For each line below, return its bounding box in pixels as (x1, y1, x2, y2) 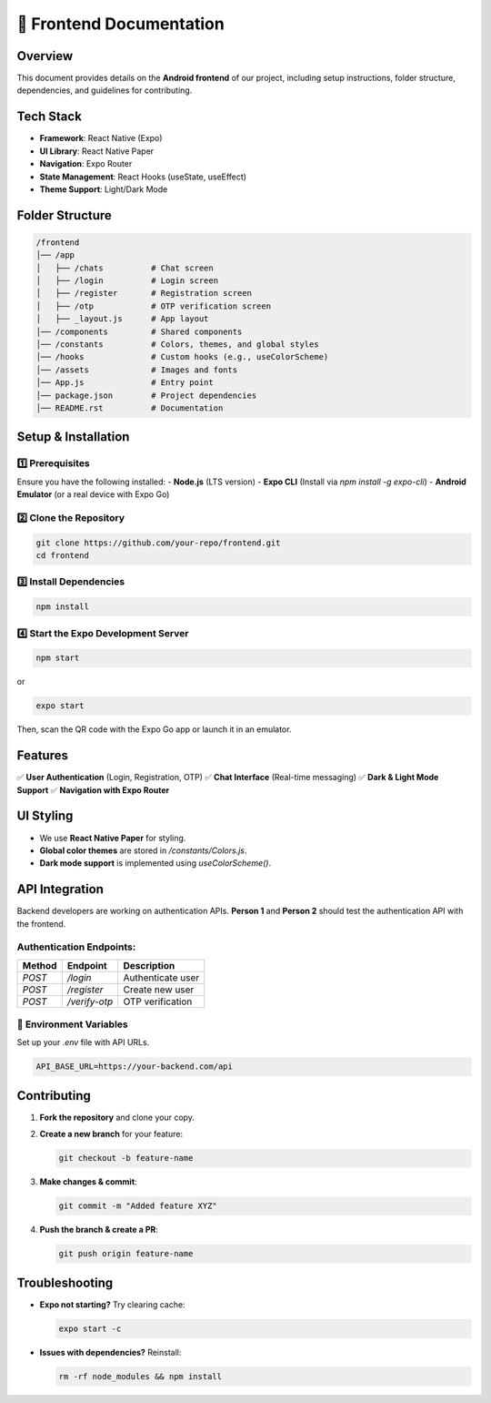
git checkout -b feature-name (58, 1153, 194, 1164)
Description (123, 959, 175, 971)
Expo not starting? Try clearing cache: (39, 1298, 185, 1310)
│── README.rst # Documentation (35, 403, 224, 413)
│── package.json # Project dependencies (35, 390, 257, 401)
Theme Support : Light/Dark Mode (39, 183, 168, 195)
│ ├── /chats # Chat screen (35, 262, 214, 273)
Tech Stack (16, 109, 82, 125)
